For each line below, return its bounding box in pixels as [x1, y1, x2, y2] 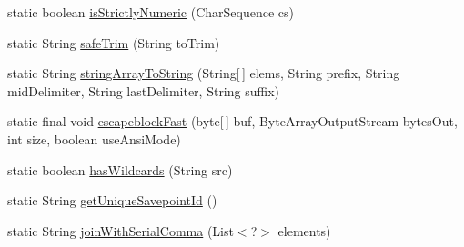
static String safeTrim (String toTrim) [7, 33, 220, 52]
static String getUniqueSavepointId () [7, 191, 217, 210]
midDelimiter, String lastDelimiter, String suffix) [7, 81, 280, 100]
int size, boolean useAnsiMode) [7, 129, 181, 148]
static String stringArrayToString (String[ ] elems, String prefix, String [7, 64, 400, 83]
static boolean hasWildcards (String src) [7, 160, 233, 179]
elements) [277, 221, 331, 240]
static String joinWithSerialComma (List [7, 221, 234, 240]
